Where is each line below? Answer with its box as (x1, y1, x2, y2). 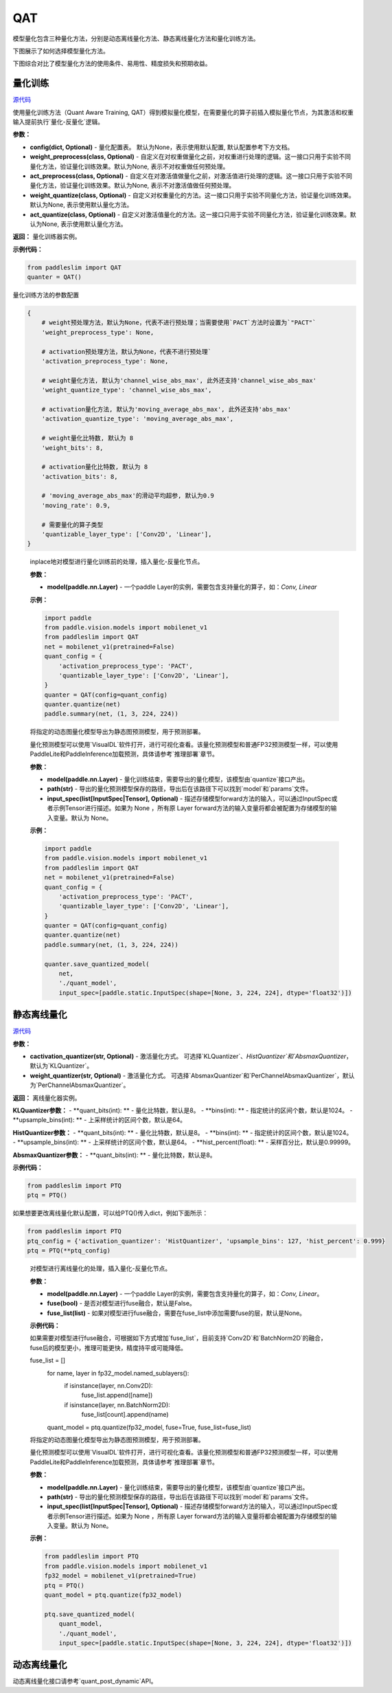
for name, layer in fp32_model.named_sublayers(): (47, 1369, 189, 1377)
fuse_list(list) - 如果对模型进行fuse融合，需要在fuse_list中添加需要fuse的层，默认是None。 (47, 1309, 305, 1317)
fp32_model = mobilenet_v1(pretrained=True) (44, 1572, 197, 1580)
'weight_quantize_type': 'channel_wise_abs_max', (41, 386, 212, 394)
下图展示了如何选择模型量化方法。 (12, 47, 109, 55)
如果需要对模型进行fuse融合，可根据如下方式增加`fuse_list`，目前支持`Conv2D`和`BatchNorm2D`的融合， (30, 1334, 327, 1343)
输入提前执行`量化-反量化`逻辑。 (12, 117, 104, 126)
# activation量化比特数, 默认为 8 (41, 463, 148, 471)
